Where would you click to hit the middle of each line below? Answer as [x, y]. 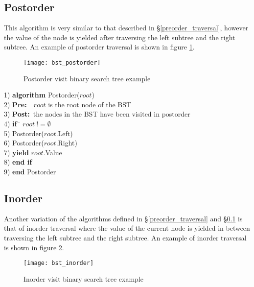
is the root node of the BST [90, 104]
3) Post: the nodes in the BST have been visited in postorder [97, 114]
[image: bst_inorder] [59, 263]
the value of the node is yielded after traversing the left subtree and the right [120, 37]
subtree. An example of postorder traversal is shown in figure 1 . [99, 47]
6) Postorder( [24, 143]
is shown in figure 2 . [34, 247]
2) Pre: [15, 104]
